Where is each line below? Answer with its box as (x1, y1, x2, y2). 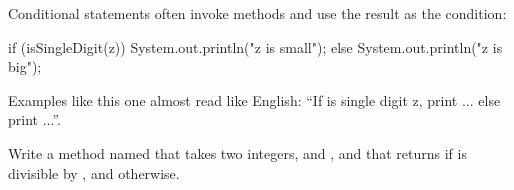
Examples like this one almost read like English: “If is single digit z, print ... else (8, 89, 501, 110)
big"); (8, 56, 42, 77)
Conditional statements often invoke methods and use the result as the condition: (8, 3, 507, 23)
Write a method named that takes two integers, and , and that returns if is (8, 142, 467, 163)
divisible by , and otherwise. (8, 162, 180, 183)
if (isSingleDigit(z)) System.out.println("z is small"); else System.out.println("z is (8, 36, 503, 57)
